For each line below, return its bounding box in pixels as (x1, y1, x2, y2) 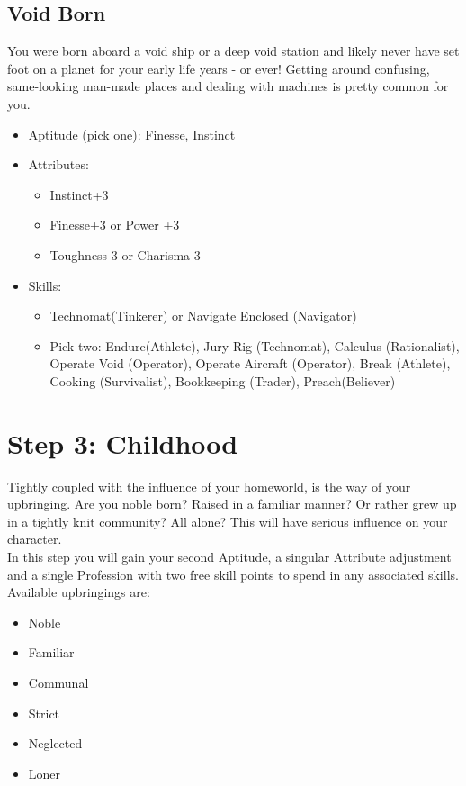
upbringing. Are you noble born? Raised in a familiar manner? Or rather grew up (7, 494, 457, 513)
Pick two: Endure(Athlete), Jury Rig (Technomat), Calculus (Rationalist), (49, 336, 460, 355)
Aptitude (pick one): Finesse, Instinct (28, 124, 236, 143)
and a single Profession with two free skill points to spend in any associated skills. (7, 565, 459, 583)
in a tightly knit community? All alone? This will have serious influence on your (7, 511, 448, 530)
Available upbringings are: (7, 583, 150, 601)
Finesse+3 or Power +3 (49, 215, 180, 234)
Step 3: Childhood (7, 424, 238, 461)
